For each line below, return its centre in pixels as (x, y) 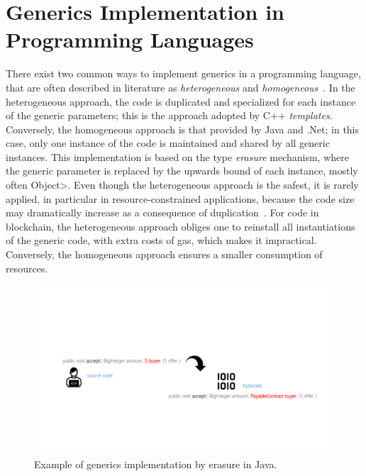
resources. (27, 268)
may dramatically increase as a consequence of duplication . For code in (162, 212)
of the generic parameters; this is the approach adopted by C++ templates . (169, 115)
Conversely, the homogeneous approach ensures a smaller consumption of (164, 254)
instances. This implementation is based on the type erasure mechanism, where (177, 156)
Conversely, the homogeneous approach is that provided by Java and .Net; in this (183, 129)
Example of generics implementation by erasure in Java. (156, 464)
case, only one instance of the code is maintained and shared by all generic (168, 143)
